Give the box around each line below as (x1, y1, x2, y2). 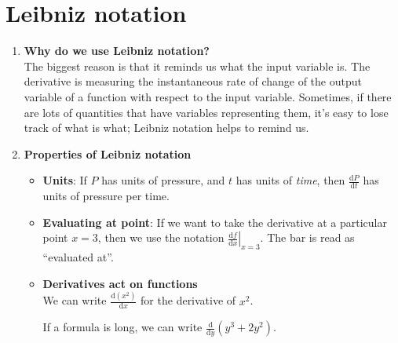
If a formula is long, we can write (42, 319, 203, 335)
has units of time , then (236, 172, 345, 188)
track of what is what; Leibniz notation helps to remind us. (24, 119, 309, 136)
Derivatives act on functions (42, 275, 198, 291)
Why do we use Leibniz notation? (24, 42, 210, 59)
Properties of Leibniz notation (24, 145, 192, 162)
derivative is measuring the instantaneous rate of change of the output (24, 73, 362, 89)
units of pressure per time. (42, 188, 170, 204)
